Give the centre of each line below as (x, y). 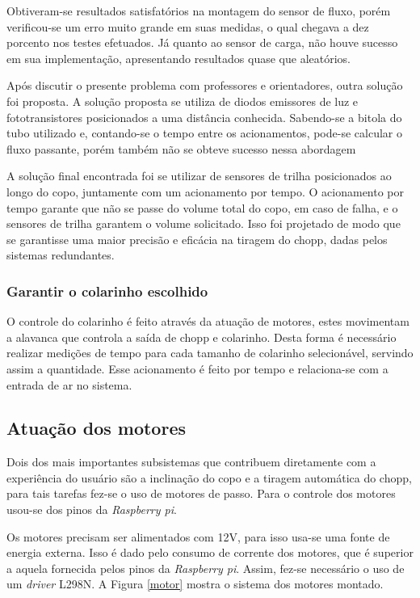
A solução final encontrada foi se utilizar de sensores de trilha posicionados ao (199, 176)
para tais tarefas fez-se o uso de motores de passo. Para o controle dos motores (201, 493)
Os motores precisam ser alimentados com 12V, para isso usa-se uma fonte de (198, 536)
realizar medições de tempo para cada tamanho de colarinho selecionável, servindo (210, 353)
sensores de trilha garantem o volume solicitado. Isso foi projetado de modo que (204, 223)
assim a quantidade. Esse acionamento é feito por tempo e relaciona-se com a (197, 368)
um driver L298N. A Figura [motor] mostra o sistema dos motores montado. (195, 584)
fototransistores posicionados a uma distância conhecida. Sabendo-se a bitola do (204, 117)
